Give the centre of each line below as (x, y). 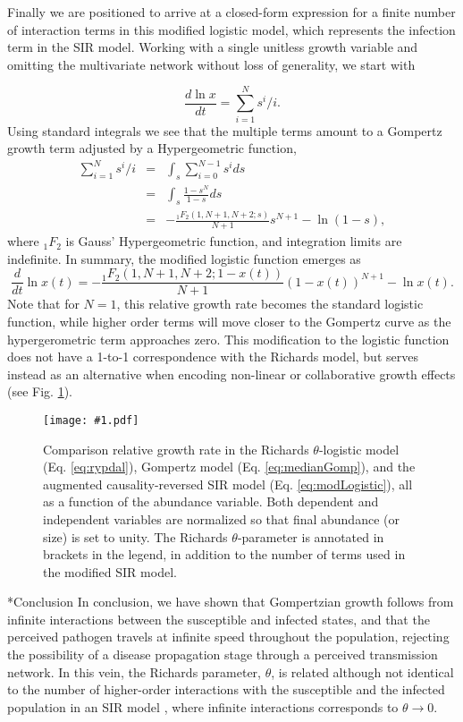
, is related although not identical (362, 671)
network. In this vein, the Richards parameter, (135, 671)
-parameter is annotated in (311, 536)
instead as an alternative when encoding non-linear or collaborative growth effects (231, 374)
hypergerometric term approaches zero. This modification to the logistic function (228, 339)
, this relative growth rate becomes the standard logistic (270, 304)
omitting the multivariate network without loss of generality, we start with (211, 64)
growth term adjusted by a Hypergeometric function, (152, 148)
